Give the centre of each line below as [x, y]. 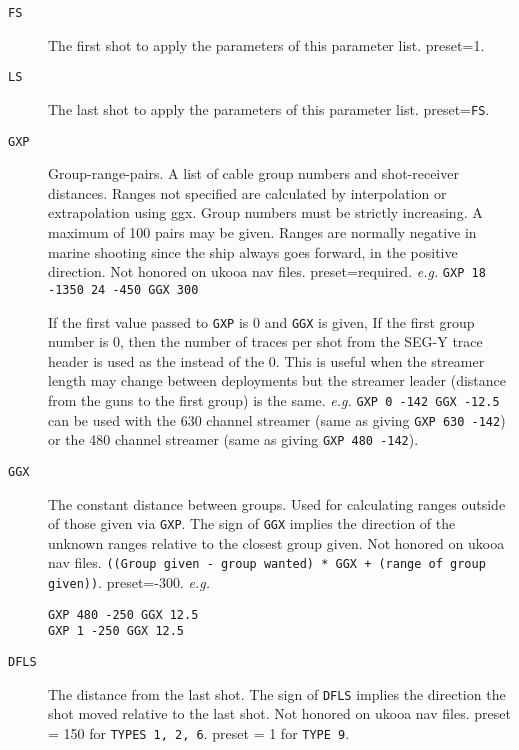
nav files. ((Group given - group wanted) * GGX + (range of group [267, 562]
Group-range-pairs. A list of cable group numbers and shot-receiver [253, 173]
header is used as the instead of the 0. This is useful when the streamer [266, 360]
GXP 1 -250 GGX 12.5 [116, 631]
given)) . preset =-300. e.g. [129, 582]
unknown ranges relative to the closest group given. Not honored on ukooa [276, 542]
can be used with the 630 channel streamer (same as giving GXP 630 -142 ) [277, 419]
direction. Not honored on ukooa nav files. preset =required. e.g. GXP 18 [267, 271]
